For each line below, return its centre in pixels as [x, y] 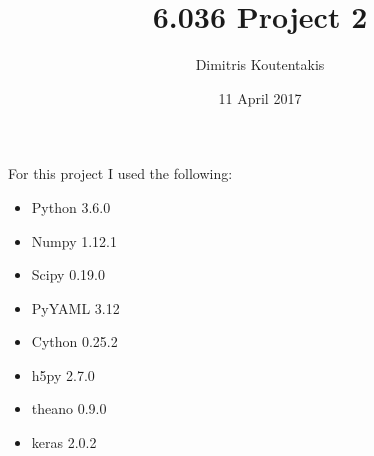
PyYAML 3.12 [75, 307]
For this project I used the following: [120, 173]
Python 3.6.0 [71, 206]
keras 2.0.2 [64, 442]
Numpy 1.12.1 [74, 240]
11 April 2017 [260, 97]
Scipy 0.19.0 [68, 274]
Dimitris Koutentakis [260, 64]
